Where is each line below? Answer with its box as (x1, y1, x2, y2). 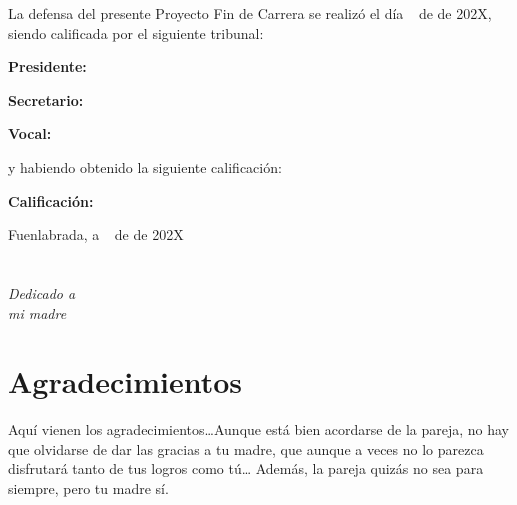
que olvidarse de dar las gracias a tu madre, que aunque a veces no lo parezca (8, 438, 484, 459)
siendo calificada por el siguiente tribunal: (8, 22, 264, 43)
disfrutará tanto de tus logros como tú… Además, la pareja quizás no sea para (8, 458, 484, 479)
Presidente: (8, 56, 87, 77)
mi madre (8, 302, 67, 323)
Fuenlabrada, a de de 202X (8, 224, 184, 245)
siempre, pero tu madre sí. (8, 478, 169, 499)
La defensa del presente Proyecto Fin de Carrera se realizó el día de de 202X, (8, 3, 492, 23)
